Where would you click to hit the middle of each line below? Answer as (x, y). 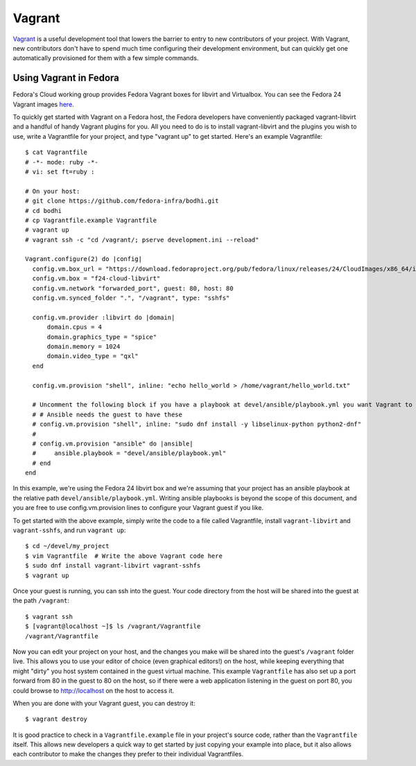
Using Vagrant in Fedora (66, 78)
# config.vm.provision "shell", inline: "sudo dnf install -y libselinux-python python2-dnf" (197, 424)
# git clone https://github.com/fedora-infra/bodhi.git (122, 201)
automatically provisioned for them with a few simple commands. (106, 58)
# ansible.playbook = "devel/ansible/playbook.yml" (129, 453)
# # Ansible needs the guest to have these (107, 414)
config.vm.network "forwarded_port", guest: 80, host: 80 (133, 288)
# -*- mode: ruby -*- (62, 162)
